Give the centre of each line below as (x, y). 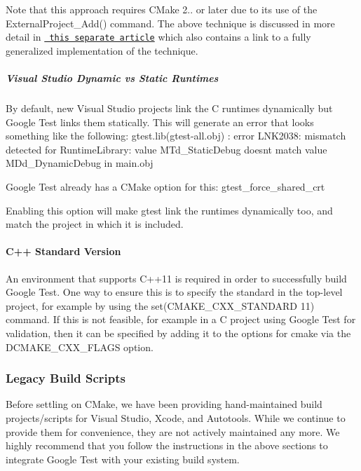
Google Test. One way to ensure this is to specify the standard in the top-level (174, 292)
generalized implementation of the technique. (102, 50)
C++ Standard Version (63, 251)
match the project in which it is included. (95, 224)
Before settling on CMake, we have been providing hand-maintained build (164, 404)
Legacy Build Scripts (66, 378)
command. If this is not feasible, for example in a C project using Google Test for (181, 319)
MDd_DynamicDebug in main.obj (80, 163)
